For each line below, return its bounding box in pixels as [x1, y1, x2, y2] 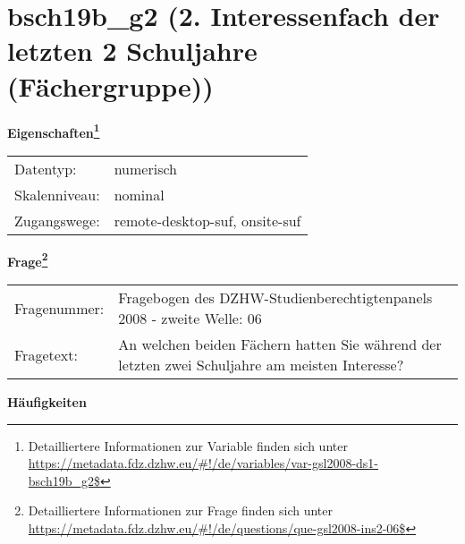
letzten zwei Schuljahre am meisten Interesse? [118, 354, 404, 375]
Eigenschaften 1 [7, 120, 100, 141]
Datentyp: [14, 157, 77, 179]
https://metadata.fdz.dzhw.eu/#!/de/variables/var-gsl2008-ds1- [28, 454, 379, 472]
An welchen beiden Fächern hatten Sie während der [118, 334, 442, 354]
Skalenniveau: [14, 183, 100, 205]
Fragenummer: [14, 297, 105, 319]
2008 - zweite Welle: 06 [118, 308, 262, 328]
